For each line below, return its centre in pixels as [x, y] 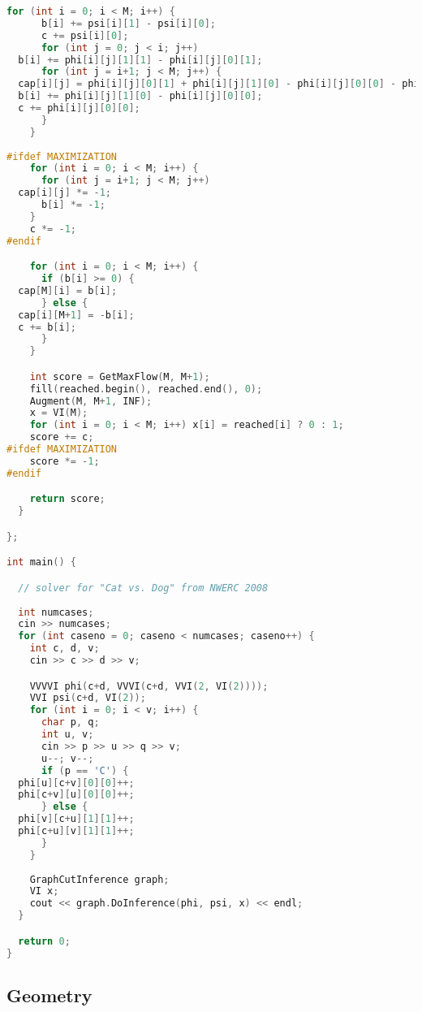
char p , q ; [70, 722]
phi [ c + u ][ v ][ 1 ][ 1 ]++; [76, 831]
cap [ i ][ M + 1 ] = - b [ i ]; [76, 315]
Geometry [50, 995]
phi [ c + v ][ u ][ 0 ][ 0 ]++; [76, 795]
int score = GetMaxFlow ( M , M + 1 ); [120, 376]
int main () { [41, 562]
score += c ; [62, 437]
